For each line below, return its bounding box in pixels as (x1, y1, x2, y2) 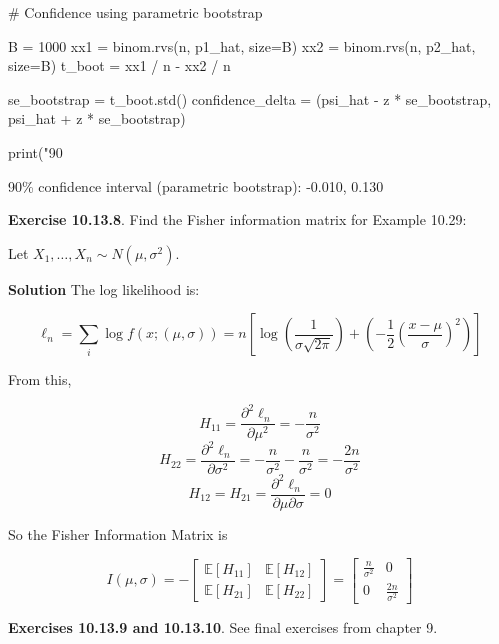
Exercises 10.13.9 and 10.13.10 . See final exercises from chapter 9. (8, 616, 438, 637)
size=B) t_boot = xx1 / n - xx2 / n (8, 55, 231, 76)
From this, (8, 369, 72, 390)
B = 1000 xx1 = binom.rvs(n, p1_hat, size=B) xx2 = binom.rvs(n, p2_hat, (8, 35, 476, 56)
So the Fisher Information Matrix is (8, 523, 228, 544)
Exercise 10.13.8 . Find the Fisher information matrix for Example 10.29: (8, 209, 467, 230)
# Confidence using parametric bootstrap (8, 2, 263, 22)
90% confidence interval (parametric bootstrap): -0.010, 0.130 (8, 175, 384, 196)
